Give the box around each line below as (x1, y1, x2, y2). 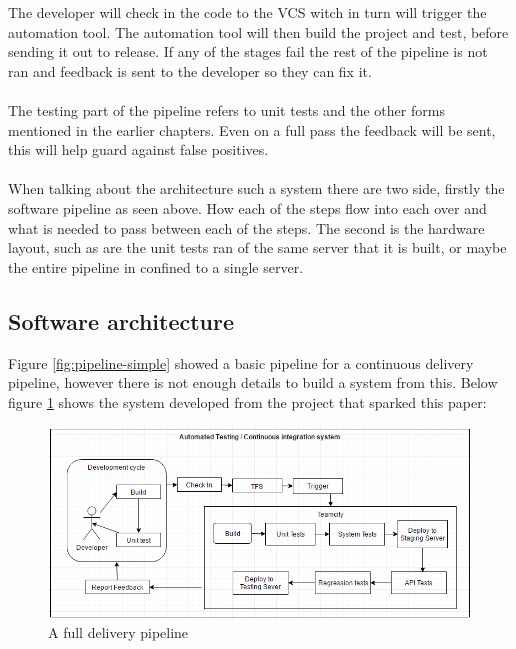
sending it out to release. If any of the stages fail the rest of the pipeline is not (8, 41, 488, 62)
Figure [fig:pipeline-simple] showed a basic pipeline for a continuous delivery (8, 352, 474, 373)
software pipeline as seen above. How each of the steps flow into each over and (8, 197, 487, 218)
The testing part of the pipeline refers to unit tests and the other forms (8, 99, 445, 120)
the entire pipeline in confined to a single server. (8, 256, 304, 277)
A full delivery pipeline (48, 622, 189, 643)
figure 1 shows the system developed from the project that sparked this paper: (8, 391, 487, 412)
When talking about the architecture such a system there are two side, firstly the (8, 178, 505, 199)
